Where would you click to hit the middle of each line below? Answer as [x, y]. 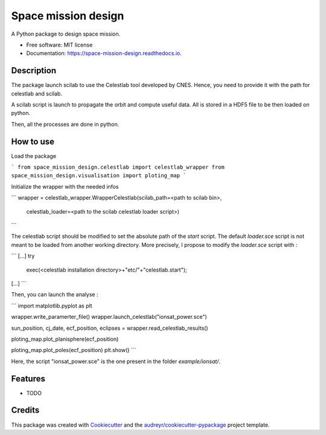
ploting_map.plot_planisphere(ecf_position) [65, 339]
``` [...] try [23, 256]
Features [28, 378]
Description [34, 70]
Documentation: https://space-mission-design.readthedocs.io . [104, 53]
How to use [33, 141]
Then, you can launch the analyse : [55, 295]
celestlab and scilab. [37, 93]
